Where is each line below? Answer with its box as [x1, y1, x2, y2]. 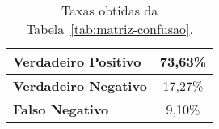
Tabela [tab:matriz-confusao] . [26, 19, 193, 38]
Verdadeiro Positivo [13, 52, 141, 71]
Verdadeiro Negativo [13, 76, 147, 95]
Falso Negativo [13, 100, 109, 118]
